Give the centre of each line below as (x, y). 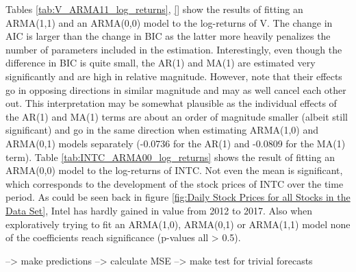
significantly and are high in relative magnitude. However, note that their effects (174, 76)
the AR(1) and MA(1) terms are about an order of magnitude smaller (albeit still (177, 116)
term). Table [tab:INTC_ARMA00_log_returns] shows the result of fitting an (170, 157)
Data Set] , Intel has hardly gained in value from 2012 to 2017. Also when (159, 210)
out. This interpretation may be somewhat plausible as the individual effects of (171, 103)
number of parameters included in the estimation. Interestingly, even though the (174, 49)
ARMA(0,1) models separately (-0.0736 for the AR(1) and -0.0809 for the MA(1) (176, 143)
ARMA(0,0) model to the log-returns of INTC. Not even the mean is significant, (174, 170)
